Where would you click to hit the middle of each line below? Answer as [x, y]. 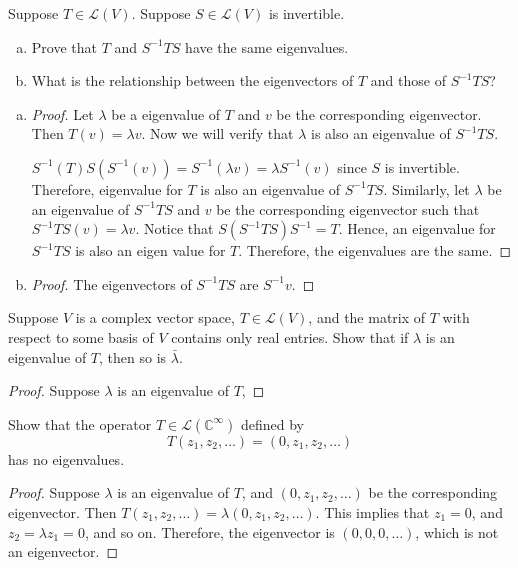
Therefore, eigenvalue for [107, 188]
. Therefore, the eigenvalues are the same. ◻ [375, 250]
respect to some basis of [81, 336]
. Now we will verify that [217, 133]
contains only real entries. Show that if [290, 336]
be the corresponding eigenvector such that [348, 208]
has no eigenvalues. [66, 458]
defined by [272, 423]
